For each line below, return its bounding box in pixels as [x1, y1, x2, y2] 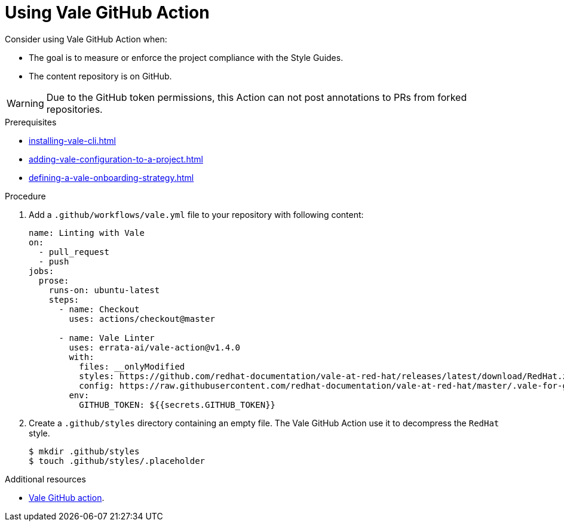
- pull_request [38, 247, 109, 257]
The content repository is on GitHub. [29, 70, 172, 81]
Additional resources [5, 473, 86, 484]
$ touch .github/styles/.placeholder [29, 456, 206, 466]
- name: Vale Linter [59, 333, 155, 343]
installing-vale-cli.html [29, 135, 117, 146]
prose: [38, 275, 69, 285]
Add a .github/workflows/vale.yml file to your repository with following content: [29, 209, 364, 220]
